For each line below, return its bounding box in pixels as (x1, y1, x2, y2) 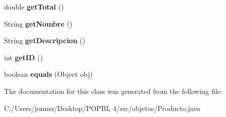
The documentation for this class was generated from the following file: (4, 85, 222, 96)
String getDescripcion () (4, 35, 85, 46)
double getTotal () (4, 2, 64, 12)
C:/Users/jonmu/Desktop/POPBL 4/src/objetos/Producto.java (4, 102, 200, 113)
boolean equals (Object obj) (4, 69, 93, 79)
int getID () (4, 52, 43, 62)
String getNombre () (4, 18, 72, 29)
